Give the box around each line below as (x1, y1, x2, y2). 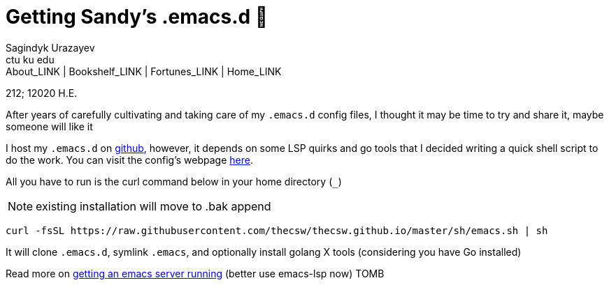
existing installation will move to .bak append (36, 199, 271, 213)
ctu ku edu (6, 53, 55, 66)
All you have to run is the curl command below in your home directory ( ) (6, 175, 342, 187)
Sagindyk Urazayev (6, 41, 95, 54)
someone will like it (6, 120, 93, 132)
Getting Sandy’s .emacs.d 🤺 (6, 5, 268, 29)
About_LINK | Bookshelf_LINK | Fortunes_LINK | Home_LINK (6, 65, 282, 77)
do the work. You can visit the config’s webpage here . (6, 153, 253, 166)
